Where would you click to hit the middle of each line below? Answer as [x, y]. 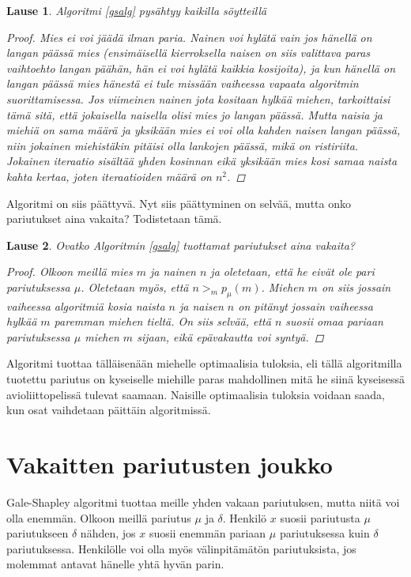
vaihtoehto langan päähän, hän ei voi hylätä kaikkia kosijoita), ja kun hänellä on [201, 68]
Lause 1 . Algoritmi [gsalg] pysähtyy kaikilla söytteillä [137, 10]
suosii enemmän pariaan [207, 533]
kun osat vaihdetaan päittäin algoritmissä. [109, 410]
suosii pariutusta [320, 517]
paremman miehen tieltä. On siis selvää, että [162, 321]
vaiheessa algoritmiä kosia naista [86, 305]
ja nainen [173, 272]
